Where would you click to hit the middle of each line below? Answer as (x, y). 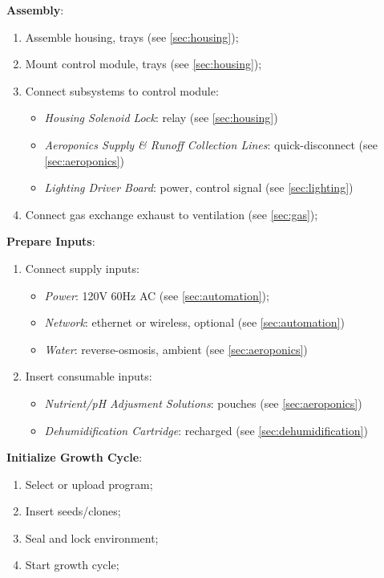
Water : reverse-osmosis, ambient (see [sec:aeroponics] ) (176, 349)
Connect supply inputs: (82, 268)
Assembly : (35, 10)
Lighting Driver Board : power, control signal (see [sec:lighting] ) (199, 187)
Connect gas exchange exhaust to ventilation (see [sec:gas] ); (172, 214)
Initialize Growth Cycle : (75, 457)
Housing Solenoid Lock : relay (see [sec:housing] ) (161, 118)
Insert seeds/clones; (73, 511)
